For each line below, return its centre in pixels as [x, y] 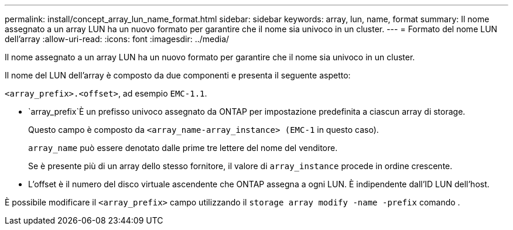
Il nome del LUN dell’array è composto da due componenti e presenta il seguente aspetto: [178, 75]
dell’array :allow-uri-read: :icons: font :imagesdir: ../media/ [117, 39]
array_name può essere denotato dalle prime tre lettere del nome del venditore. [183, 148]
